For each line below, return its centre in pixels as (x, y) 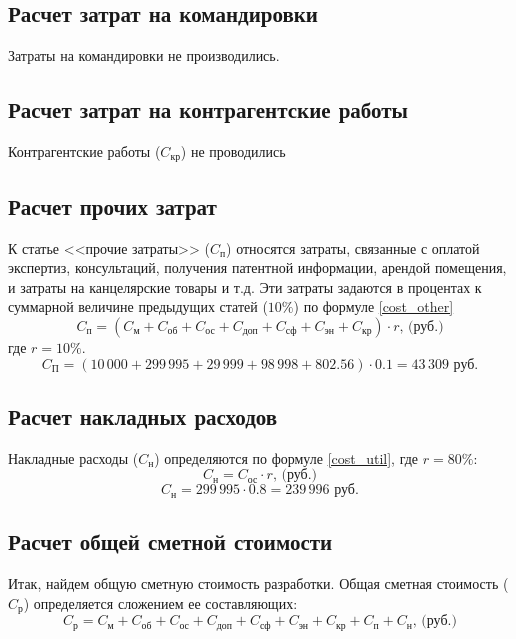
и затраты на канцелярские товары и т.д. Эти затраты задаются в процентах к (245, 286)
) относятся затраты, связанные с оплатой (353, 247)
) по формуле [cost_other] (373, 306)
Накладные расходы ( (73, 457)
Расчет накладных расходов (143, 416)
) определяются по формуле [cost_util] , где (286, 457)
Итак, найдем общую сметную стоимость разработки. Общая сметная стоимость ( (258, 583)
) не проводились (233, 151)
